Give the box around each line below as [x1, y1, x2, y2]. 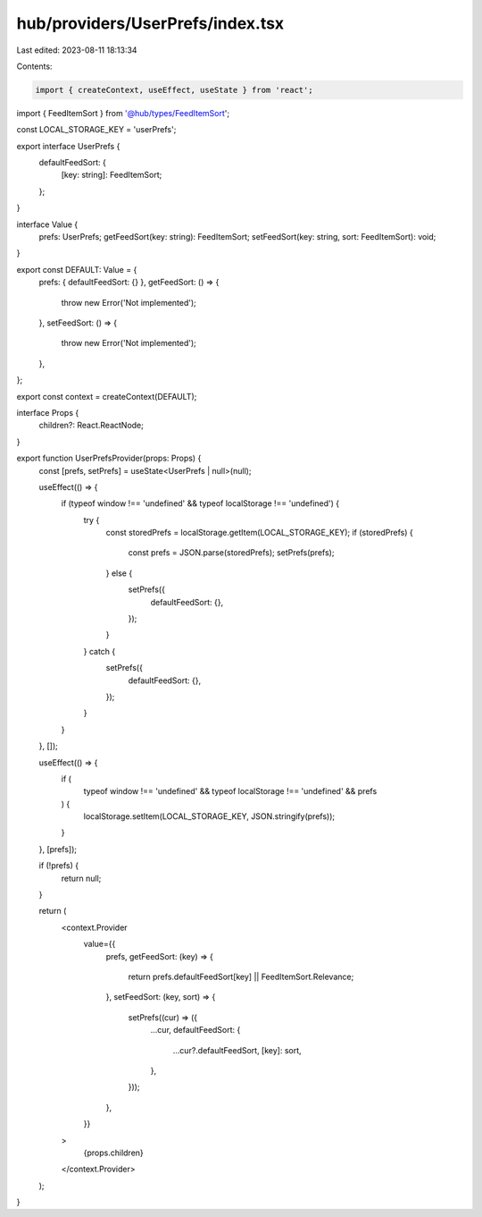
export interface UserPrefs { [16, 140, 120, 151]
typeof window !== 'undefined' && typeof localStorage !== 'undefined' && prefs [83, 786, 378, 797]
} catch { [83, 646, 116, 656]
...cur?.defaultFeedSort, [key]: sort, [172, 1044, 303, 1055]
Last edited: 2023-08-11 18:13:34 [16, 45, 137, 55]
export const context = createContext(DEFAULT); [16, 391, 197, 401]
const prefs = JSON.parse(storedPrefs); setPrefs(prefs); [128, 547, 335, 558]
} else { [105, 568, 133, 579]
